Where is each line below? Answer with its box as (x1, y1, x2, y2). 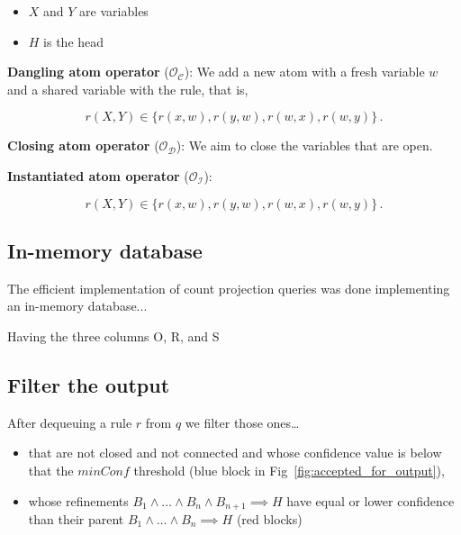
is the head (43, 32, 104, 50)
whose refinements (28, 491, 129, 510)
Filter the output (7, 370, 170, 398)
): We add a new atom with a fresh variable (184, 62, 425, 81)
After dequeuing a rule (7, 413, 132, 431)
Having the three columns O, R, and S (7, 326, 220, 345)
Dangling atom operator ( (7, 62, 169, 81)
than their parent (28, 509, 124, 528)
